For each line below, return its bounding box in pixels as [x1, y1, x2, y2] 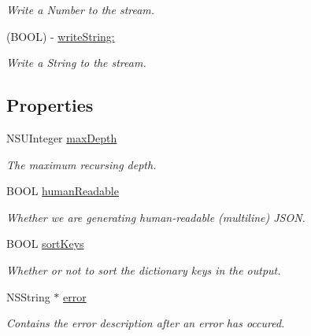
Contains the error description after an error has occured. [6, 315, 285, 331]
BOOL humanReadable [6, 183, 119, 199]
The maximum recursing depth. [6, 156, 157, 172]
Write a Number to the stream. [6, 2, 155, 17]
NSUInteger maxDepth [6, 129, 117, 146]
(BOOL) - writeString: [6, 28, 115, 44]
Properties [6, 93, 94, 117]
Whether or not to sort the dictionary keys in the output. [6, 261, 281, 278]
